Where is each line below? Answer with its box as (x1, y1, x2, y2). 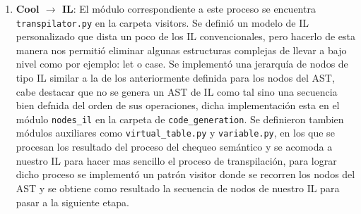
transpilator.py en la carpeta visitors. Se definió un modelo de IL (16, 15, 309, 30)
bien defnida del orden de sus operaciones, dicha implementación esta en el (16, 98, 340, 113)
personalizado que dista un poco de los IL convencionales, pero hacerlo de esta (16, 29, 355, 44)
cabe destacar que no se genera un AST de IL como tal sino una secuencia (16, 84, 338, 99)
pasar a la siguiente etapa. (16, 194, 129, 209)
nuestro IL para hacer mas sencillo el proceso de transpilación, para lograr (16, 153, 337, 168)
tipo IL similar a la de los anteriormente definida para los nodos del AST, (16, 70, 335, 85)
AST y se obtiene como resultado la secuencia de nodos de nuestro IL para (16, 180, 340, 195)
